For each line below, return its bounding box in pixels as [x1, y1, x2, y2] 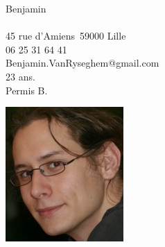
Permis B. [6, 83, 48, 97]
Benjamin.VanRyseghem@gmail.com [6, 56, 159, 70]
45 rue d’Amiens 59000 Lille [6, 28, 126, 43]
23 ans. [6, 69, 35, 83]
